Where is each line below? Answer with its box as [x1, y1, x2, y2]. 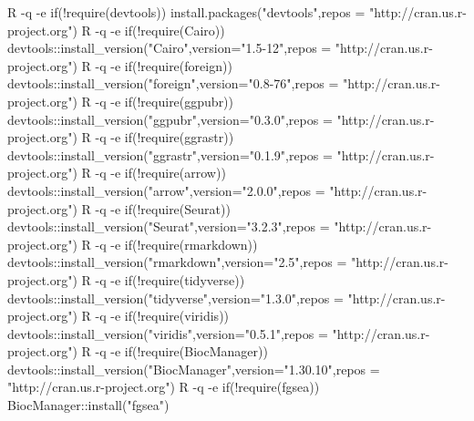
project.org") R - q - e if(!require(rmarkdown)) [7, 234, 258, 253]
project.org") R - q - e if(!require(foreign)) [7, 56, 232, 75]
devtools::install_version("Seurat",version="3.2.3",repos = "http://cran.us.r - [7, 217, 432, 236]
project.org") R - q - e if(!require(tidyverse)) [7, 270, 245, 289]
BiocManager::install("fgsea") [7, 395, 170, 415]
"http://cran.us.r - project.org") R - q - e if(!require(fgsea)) [7, 377, 320, 396]
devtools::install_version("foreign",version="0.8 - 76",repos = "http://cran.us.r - [7, 74, 440, 93]
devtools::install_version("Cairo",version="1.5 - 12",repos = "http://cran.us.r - [7, 38, 433, 57]
